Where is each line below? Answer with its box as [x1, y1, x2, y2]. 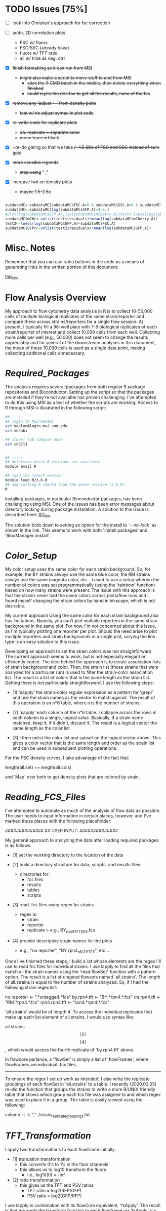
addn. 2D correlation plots [12, 30, 66, 36]
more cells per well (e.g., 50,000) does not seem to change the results [5, 334, 148, 340]
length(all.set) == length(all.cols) [5, 765, 72, 770]
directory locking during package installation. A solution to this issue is [5, 506, 149, 512]
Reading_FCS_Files [5, 791, 86, 803]
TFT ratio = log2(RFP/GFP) [27, 1187, 82, 1193]
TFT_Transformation [5, 1130, 91, 1141]
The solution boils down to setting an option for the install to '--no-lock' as [5, 522, 157, 528]
